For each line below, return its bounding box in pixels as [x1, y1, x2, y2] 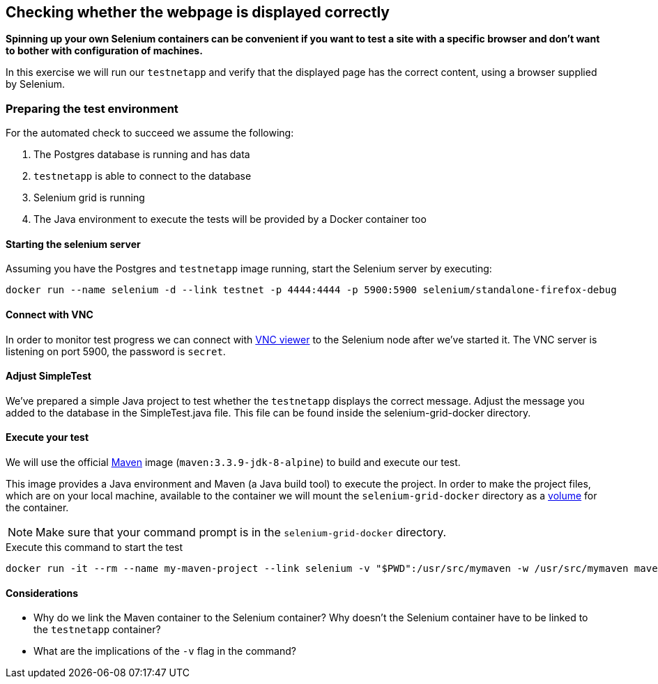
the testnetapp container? [33, 623, 161, 636]
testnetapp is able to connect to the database [33, 170, 252, 182]
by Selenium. [6, 78, 66, 91]
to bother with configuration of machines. [6, 45, 203, 57]
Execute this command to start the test [6, 541, 183, 554]
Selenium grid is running [33, 192, 145, 204]
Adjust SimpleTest [6, 370, 91, 382]
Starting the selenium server [6, 238, 141, 250]
